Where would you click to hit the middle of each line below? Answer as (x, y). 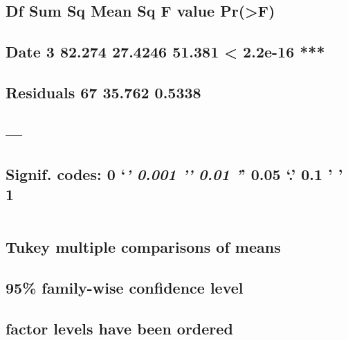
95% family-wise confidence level (125, 287)
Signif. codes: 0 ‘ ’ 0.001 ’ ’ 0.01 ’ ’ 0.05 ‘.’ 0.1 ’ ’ (174, 173)
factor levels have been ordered (119, 328)
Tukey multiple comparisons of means (143, 247)
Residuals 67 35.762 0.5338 (103, 92)
